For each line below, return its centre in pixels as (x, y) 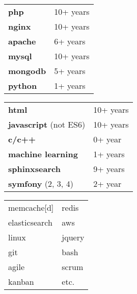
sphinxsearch (34, 169)
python (23, 85)
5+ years (70, 71)
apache (22, 41)
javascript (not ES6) (47, 124)
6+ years (70, 41)
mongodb (27, 71)
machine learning (43, 154)
